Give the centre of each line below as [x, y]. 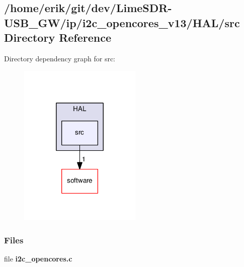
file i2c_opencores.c [38, 258]
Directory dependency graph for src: [60, 58]
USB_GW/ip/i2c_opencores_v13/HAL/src [122, 22]
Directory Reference [58, 37]
